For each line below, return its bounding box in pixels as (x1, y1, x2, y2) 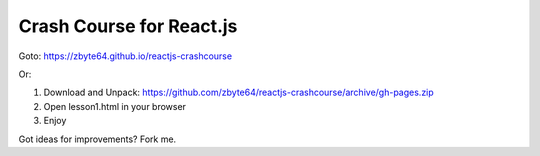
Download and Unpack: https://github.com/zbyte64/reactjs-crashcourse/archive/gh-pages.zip (43, 86, 434, 99)
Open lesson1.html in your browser (43, 100, 187, 112)
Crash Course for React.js (18, 15, 238, 37)
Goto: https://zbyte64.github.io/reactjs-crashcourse (18, 50, 233, 62)
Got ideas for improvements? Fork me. (18, 133, 177, 145)
